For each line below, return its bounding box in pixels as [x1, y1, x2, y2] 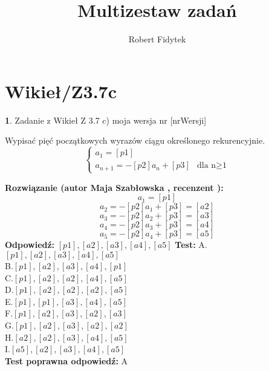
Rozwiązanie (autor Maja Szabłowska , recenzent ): [5, 181, 224, 193]
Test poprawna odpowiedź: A [5, 354, 128, 367]
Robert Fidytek [128, 33, 186, 45]
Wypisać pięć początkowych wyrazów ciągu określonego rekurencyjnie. [5, 134, 265, 147]
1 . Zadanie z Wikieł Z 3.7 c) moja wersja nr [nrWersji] [5, 113, 207, 126]
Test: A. [175, 238, 207, 251]
